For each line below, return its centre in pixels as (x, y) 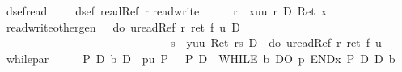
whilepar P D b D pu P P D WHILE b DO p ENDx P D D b (201, 58)
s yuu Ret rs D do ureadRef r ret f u (276, 42)
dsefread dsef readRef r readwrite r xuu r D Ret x (167, 11)
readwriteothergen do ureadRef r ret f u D (123, 26)
